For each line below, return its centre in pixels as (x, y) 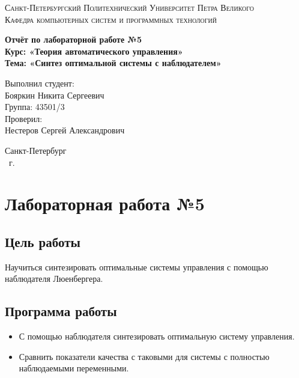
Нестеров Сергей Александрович (65, 130)
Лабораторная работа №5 (105, 203)
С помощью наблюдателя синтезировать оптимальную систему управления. (157, 336)
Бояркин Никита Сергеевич (55, 95)
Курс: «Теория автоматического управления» (94, 51)
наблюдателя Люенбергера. (54, 279)
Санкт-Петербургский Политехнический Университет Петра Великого (130, 7)
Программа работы (61, 311)
